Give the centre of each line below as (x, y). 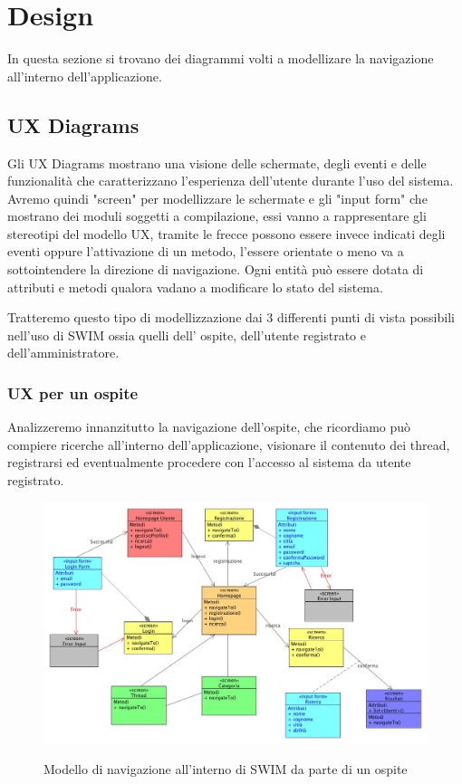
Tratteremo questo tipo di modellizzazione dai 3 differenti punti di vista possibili (231, 317)
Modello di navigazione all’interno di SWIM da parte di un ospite (226, 769)
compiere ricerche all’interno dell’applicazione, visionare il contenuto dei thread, (229, 444)
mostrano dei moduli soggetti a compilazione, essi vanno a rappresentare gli (217, 216)
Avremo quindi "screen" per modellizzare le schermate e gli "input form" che (217, 198)
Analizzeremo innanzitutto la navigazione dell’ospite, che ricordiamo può (209, 427)
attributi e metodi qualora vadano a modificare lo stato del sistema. (195, 287)
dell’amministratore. (63, 353)
